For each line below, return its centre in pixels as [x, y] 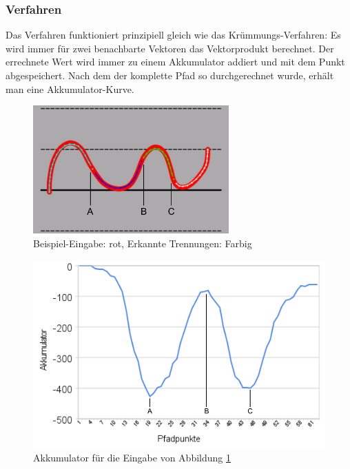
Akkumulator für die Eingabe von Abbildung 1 [132, 458]
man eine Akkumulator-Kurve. [70, 88]
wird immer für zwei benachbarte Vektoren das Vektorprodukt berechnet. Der [170, 48]
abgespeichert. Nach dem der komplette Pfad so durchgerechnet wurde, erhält [170, 75]
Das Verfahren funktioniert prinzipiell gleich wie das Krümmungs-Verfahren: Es [173, 35]
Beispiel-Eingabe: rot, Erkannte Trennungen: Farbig [143, 243]
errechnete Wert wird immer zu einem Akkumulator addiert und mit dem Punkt [175, 62]
